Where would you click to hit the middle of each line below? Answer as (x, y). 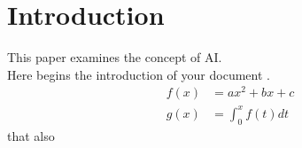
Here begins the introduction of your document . (139, 74)
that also (31, 135)
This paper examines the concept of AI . (115, 57)
